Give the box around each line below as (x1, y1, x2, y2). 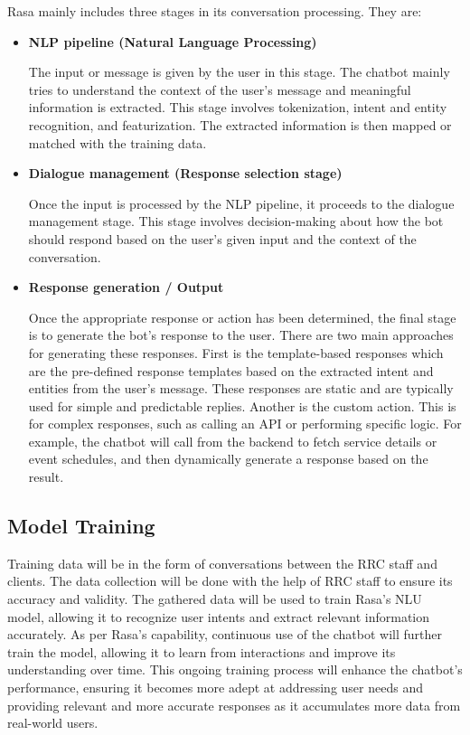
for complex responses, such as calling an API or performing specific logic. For (28, 414, 462, 433)
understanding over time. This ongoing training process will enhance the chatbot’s (7, 660, 463, 679)
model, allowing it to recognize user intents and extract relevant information (7, 607, 430, 626)
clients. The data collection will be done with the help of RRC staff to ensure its (7, 571, 453, 590)
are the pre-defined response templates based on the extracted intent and (28, 361, 434, 380)
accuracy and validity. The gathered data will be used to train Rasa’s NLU (7, 589, 422, 608)
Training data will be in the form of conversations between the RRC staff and (7, 553, 437, 572)
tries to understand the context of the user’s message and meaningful (28, 80, 411, 99)
